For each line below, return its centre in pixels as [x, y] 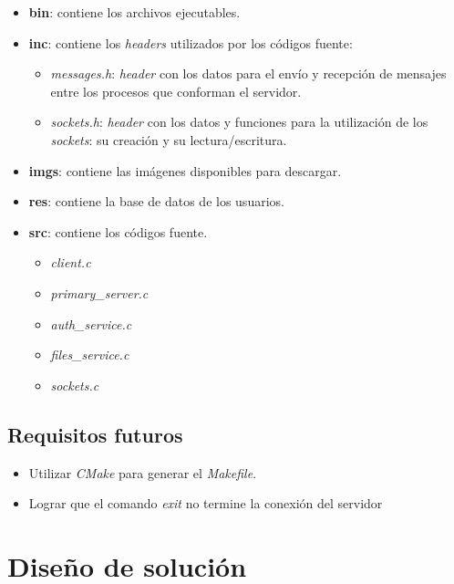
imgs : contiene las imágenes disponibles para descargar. [185, 170]
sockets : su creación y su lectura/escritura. [169, 139]
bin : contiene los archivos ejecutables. [134, 12]
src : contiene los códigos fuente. [118, 231]
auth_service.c [91, 323]
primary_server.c [99, 292]
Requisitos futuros [95, 434]
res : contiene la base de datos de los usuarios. [156, 201]
